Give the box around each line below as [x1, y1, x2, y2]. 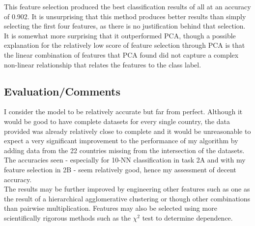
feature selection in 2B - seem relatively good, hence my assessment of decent [4, 164, 236, 174]
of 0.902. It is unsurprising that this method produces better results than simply [4, 11, 246, 21]
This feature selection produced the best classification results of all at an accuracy [4, 1, 251, 11]
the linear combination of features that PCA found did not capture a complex [4, 49, 239, 60]
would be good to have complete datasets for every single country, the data [4, 116, 230, 126]
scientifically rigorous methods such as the [4, 212, 131, 223]
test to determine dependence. [142, 212, 233, 223]
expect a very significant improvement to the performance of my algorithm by [4, 135, 238, 146]
